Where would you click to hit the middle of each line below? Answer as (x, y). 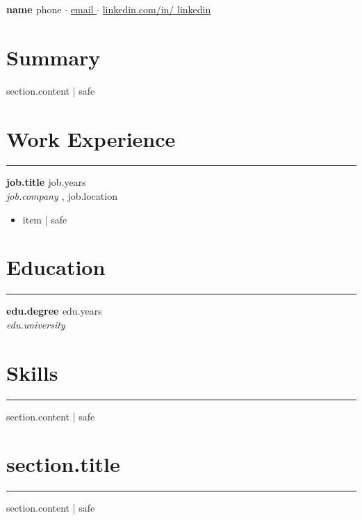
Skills (32, 372)
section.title (63, 464)
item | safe (45, 219)
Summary (54, 57)
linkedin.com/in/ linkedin (157, 9)
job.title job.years (46, 182)
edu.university (36, 324)
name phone (34, 9)
